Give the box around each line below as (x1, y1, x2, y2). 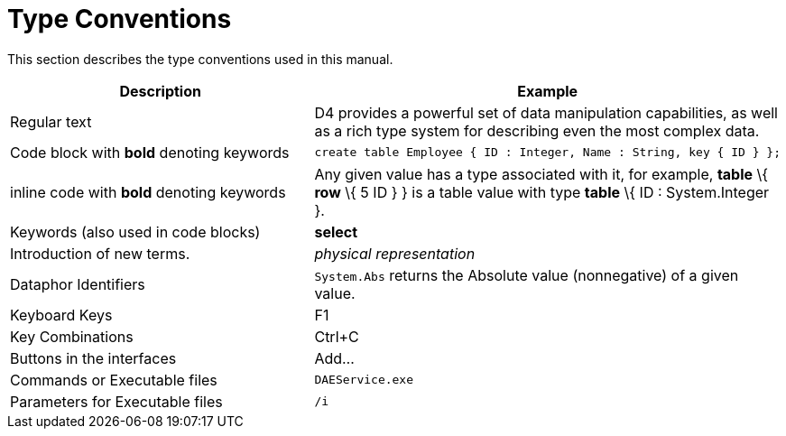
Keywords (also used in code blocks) (10, 222, 261, 241)
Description (119, 81, 201, 100)
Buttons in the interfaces (10, 348, 177, 367)
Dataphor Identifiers (10, 274, 145, 293)
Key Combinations (10, 327, 134, 346)
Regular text (10, 112, 92, 131)
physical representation (314, 244, 476, 263)
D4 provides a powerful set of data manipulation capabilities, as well (314, 103, 778, 122)
